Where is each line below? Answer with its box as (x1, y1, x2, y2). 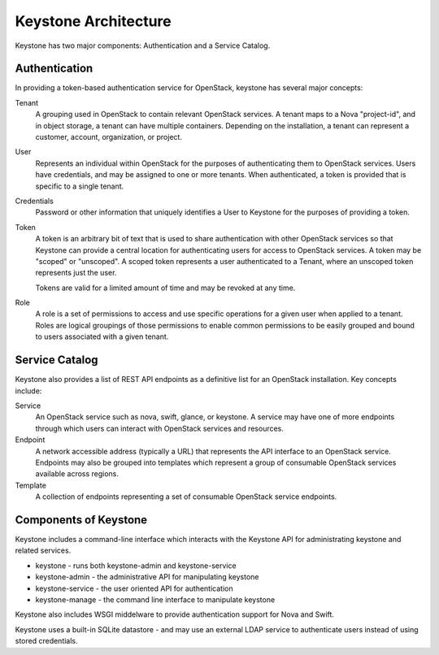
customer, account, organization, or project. (35, 132, 183, 142)
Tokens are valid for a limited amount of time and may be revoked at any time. (35, 283, 296, 293)
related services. (15, 545, 72, 556)
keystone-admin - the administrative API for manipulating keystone (35, 572, 259, 582)
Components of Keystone (15, 513, 148, 527)
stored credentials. (15, 636, 78, 646)
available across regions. (35, 469, 120, 479)
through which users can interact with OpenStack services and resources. (35, 423, 285, 433)
